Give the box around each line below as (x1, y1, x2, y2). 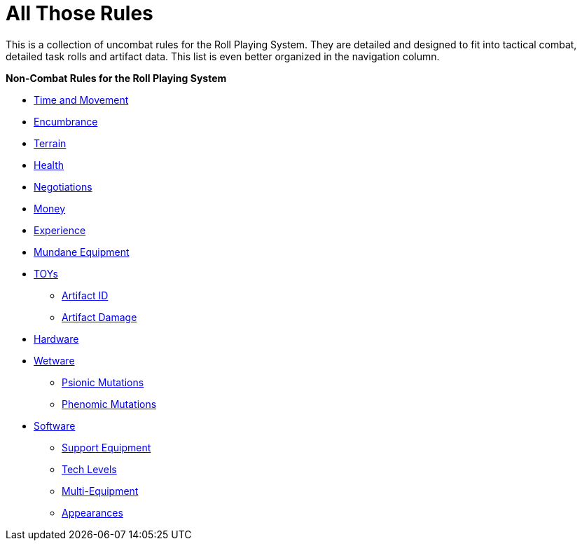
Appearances (62, 506, 123, 519)
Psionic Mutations (62, 376, 144, 388)
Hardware (34, 332, 79, 345)
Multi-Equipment (62, 484, 139, 497)
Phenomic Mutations (62, 397, 157, 410)
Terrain (34, 137, 67, 149)
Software (34, 419, 76, 432)
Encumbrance (34, 115, 98, 128)
